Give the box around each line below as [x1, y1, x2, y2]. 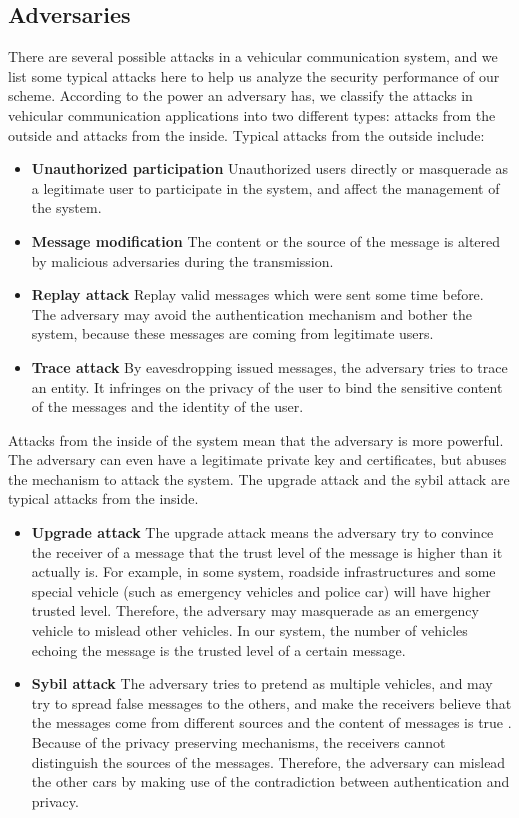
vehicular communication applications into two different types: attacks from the [8, 104, 496, 125]
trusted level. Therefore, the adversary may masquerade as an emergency [31, 600, 479, 621]
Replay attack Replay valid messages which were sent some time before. [31, 284, 484, 305]
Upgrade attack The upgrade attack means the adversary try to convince [31, 522, 494, 543]
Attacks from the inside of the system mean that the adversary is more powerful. [8, 429, 504, 450]
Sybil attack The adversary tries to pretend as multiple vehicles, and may [31, 673, 493, 694]
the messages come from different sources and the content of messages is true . [31, 712, 512, 733]
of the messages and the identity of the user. [31, 396, 304, 417]
